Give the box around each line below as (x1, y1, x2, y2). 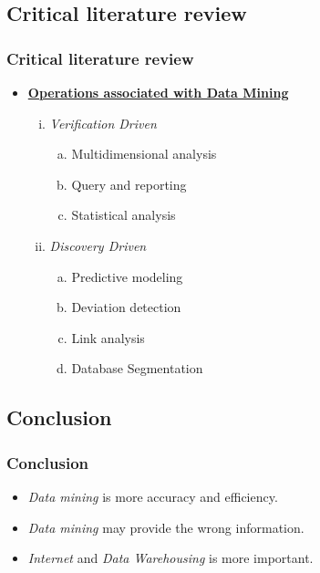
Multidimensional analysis (71, 144, 217, 163)
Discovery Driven (49, 235, 147, 255)
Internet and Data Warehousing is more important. (27, 548, 314, 568)
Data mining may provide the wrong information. (27, 517, 305, 537)
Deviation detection (71, 297, 181, 317)
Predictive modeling (71, 266, 183, 286)
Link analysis (71, 328, 145, 347)
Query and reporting (71, 174, 187, 193)
